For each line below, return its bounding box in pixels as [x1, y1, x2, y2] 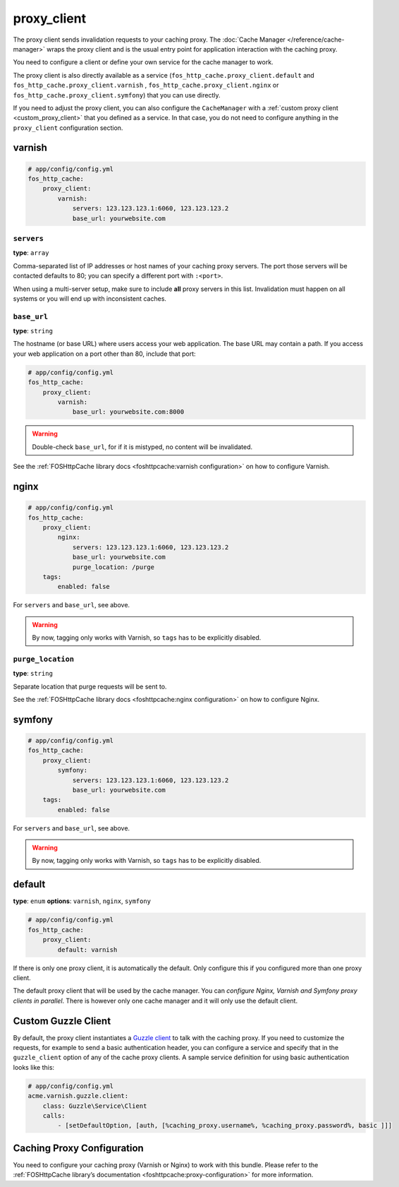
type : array [13, 249, 49, 257]
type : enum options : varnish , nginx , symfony [13, 897, 152, 905]
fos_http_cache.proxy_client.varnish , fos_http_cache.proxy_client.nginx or [13, 81, 279, 90]
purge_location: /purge [72, 563, 155, 571]
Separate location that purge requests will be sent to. [13, 682, 167, 691]
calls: [42, 1111, 66, 1119]
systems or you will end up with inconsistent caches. [13, 294, 167, 303]
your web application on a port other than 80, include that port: [13, 350, 197, 358]
